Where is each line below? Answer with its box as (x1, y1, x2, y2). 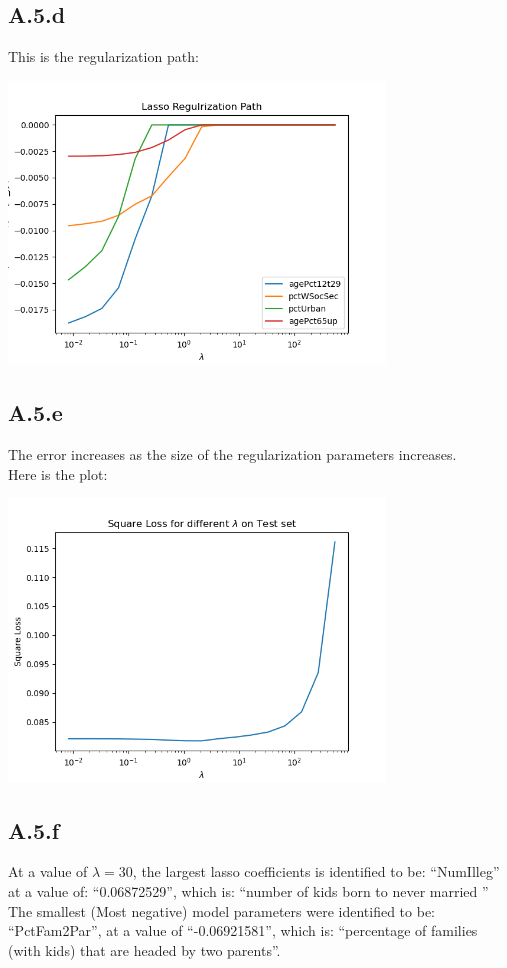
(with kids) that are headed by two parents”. (8, 939, 281, 960)
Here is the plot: (8, 463, 108, 484)
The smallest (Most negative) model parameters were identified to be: (8, 900, 435, 921)
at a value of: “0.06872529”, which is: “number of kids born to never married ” (8, 881, 489, 902)
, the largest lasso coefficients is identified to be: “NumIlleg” (132, 861, 500, 882)
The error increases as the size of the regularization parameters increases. (8, 444, 457, 465)
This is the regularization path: (8, 46, 199, 67)
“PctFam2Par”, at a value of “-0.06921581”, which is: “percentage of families (8, 920, 478, 941)
